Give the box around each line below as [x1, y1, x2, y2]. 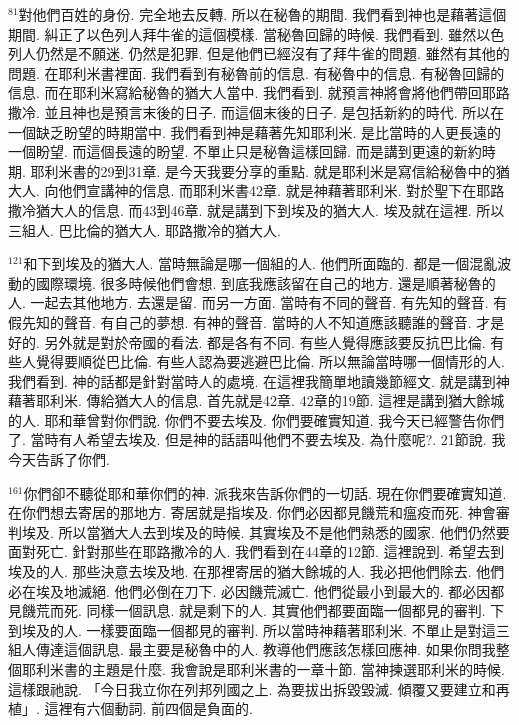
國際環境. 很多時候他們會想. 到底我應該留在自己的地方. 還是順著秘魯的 [35, 272, 496, 293]
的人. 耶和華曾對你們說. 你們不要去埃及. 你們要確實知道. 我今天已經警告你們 [8, 409, 505, 430]
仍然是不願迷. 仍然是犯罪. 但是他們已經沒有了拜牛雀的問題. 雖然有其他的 [35, 43, 510, 64]
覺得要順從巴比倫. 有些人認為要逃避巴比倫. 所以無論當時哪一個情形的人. [35, 351, 505, 372]
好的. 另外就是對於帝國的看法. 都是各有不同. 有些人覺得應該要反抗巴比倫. [8, 331, 486, 352]
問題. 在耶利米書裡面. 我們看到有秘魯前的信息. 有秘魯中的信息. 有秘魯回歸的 [8, 62, 505, 83]
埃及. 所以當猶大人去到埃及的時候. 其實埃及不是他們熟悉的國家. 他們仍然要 [21, 521, 510, 542]
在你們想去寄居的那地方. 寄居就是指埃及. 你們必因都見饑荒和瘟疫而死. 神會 [8, 502, 496, 523]
